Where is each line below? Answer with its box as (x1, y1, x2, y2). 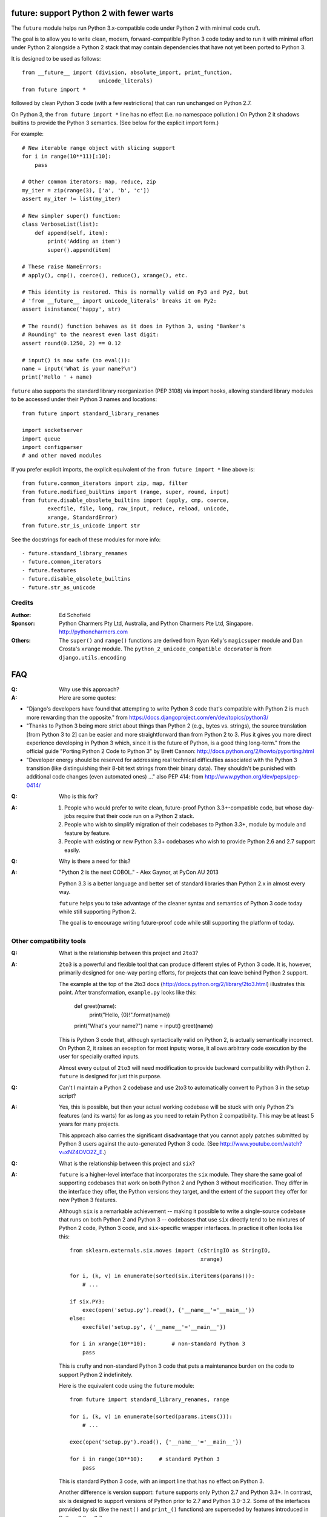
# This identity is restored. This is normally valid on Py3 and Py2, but (22, 289, 249, 296)
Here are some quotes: (59, 694, 116, 701)
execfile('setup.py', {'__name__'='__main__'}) (82, 1323, 226, 1330)
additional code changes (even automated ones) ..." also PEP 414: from (26, 773, 204, 780)
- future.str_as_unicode (22, 584, 96, 591)
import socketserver (22, 427, 83, 434)
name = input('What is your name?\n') (22, 365, 137, 372)
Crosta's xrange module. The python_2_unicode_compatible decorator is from (59, 645, 272, 652)
